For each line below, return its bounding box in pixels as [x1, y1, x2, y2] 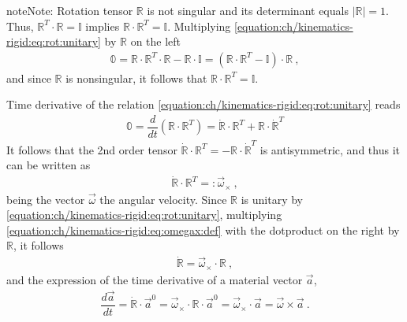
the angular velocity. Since [99, 191, 227, 207]
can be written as [6, 157, 91, 173]
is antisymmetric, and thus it [260, 141, 400, 157]
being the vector [6, 191, 85, 207]
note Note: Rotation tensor [6, 2, 133, 18]
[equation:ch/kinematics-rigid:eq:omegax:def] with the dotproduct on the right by [6, 221, 400, 238]
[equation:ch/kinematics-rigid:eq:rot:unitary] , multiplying [6, 206, 282, 223]
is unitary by [241, 191, 303, 207]
